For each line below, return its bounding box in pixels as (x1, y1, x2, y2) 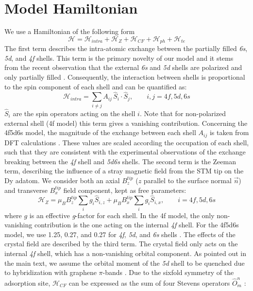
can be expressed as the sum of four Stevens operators (68, 277, 230, 288)
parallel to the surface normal (143, 175, 232, 185)
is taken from (209, 127, 249, 137)
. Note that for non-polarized (139, 108, 226, 118)
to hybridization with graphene (4, 267, 97, 277)
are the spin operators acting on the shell (13, 108, 135, 118)
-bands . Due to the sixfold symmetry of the (102, 267, 234, 277)
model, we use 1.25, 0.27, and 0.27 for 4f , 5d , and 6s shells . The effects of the (4, 229, 236, 239)
